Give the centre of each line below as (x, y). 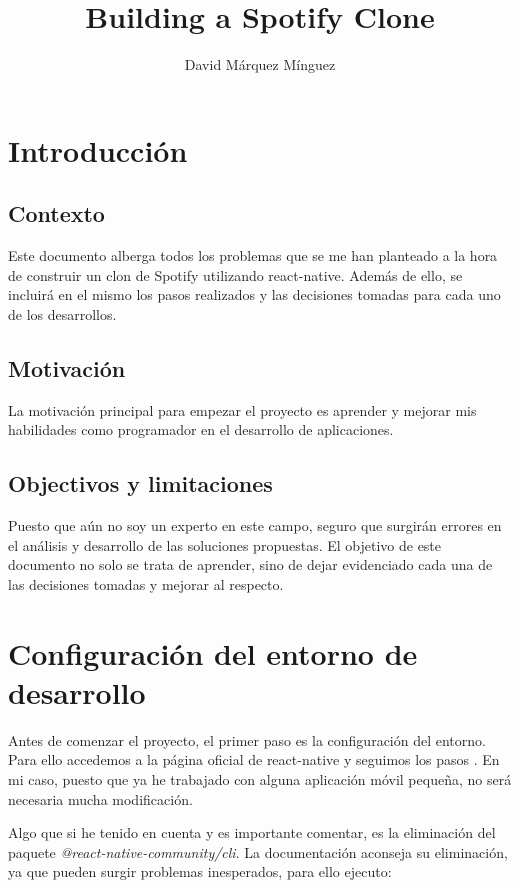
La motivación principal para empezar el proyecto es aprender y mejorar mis (242, 409)
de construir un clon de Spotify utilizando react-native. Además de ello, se (235, 274)
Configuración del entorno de (213, 652)
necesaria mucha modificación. (100, 798)
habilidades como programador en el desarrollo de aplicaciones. (201, 429)
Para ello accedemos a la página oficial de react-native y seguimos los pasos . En (254, 759)
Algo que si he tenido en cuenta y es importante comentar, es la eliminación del (252, 832)
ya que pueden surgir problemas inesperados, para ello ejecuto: (200, 871)
